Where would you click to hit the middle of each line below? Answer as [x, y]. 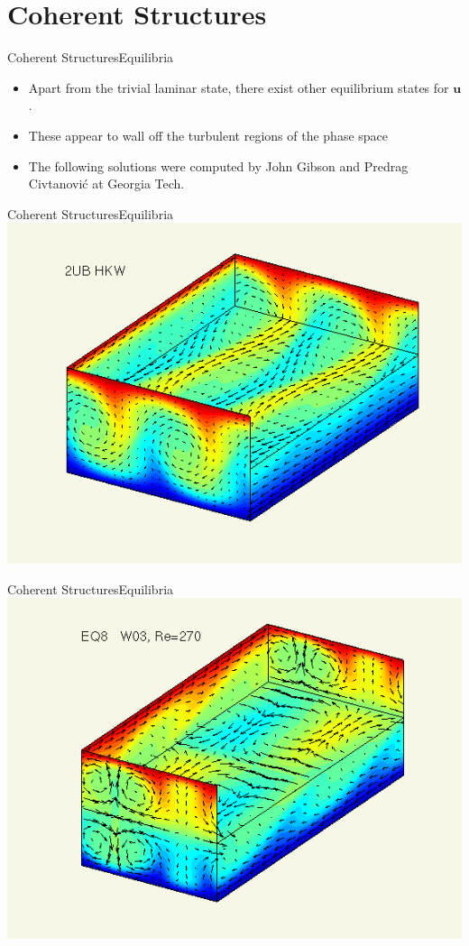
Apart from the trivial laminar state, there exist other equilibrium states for [239, 87]
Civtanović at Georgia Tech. [106, 184]
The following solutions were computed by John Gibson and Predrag [218, 165]
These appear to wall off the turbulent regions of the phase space [208, 135]
